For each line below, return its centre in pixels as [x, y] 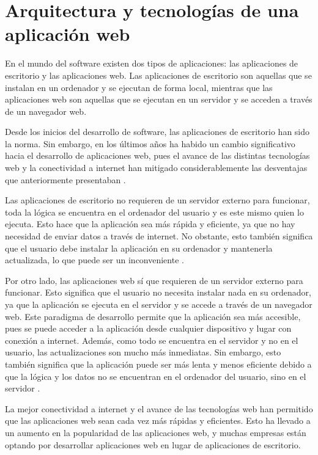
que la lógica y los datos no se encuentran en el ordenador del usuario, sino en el [156, 376]
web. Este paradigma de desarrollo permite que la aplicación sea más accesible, [153, 316]
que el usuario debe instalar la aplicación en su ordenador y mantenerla [139, 248]
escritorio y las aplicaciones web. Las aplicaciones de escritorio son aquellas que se [158, 75]
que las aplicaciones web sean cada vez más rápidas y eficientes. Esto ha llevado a [158, 420]
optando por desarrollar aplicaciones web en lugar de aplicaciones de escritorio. [153, 444]
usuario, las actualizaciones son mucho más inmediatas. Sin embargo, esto [143, 352]
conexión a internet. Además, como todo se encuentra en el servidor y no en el [152, 340]
